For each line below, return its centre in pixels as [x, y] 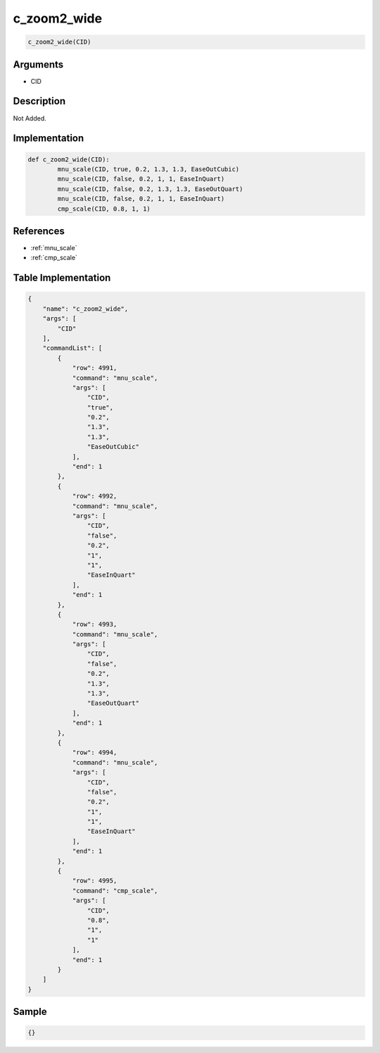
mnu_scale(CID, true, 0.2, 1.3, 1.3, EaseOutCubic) [148, 169]
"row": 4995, [95, 881]
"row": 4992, [95, 496]
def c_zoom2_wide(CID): [69, 159]
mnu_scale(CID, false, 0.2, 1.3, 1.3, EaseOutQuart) [150, 189]
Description [39, 101]
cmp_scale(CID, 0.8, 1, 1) [104, 209]
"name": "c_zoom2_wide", [85, 309]
